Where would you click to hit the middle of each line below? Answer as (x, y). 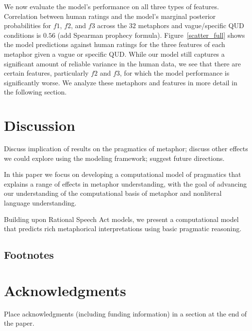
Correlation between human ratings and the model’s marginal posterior (110, 16)
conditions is (23, 35)
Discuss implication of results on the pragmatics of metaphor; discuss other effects (126, 149)
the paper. (19, 323)
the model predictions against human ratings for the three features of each (115, 44)
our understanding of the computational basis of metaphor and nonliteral (113, 193)
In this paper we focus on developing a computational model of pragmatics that (123, 174)
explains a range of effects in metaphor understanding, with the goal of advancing (126, 183)
